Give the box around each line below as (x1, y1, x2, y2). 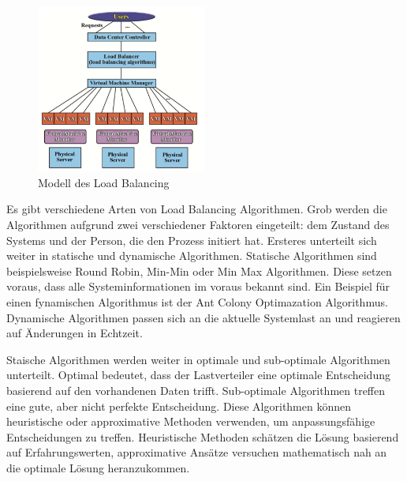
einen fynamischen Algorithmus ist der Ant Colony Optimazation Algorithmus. (6, 294, 388, 310)
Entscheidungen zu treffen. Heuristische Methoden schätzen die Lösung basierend (6, 428, 399, 445)
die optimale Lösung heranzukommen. (6, 459, 190, 475)
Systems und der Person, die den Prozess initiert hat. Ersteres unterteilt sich (6, 231, 377, 248)
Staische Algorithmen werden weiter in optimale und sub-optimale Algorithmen (6, 351, 390, 367)
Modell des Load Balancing (38, 174, 170, 190)
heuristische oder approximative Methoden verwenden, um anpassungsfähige (6, 413, 375, 430)
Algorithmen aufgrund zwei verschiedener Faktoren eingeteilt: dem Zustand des (6, 216, 390, 233)
